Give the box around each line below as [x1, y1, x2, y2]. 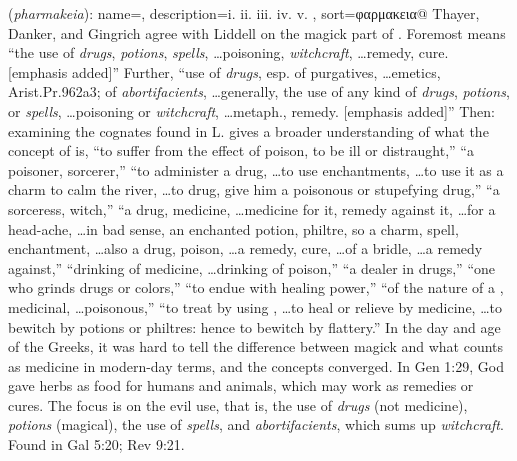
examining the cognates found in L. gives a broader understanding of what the [8, 120, 489, 141]
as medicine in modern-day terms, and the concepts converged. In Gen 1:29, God [8, 355, 504, 376]
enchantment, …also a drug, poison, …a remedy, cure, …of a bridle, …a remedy [8, 238, 483, 259]
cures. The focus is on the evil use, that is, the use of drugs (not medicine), [8, 394, 468, 415]
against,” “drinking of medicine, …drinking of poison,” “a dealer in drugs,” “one [8, 257, 495, 278]
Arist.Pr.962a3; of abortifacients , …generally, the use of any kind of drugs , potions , [8, 81, 510, 102]
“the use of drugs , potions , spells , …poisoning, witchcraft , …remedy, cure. [8, 42, 449, 63]
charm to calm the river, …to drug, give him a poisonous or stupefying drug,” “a [8, 179, 500, 200]
